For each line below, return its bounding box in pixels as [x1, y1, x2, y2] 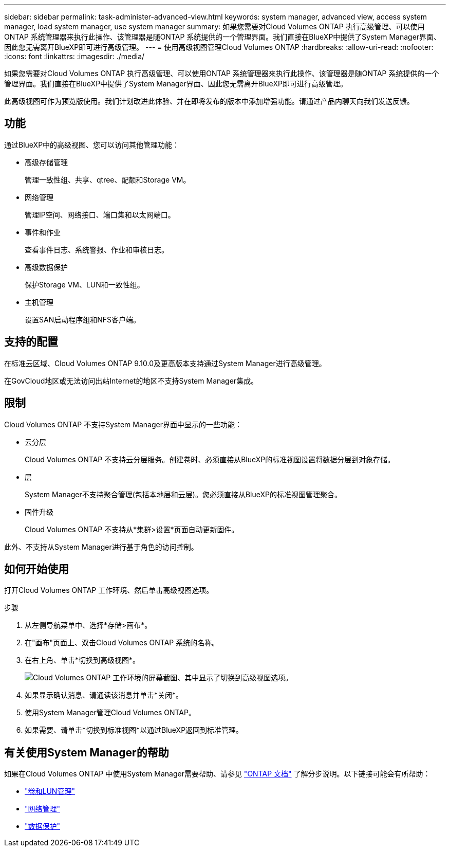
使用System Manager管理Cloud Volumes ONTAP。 [25, 708, 196, 717]
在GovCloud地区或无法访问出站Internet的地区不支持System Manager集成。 [4, 376, 258, 385]
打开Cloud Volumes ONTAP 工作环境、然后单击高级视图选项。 [4, 586, 214, 595]
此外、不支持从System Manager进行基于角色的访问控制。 [4, 542, 198, 551]
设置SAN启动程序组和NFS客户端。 [25, 315, 140, 324]
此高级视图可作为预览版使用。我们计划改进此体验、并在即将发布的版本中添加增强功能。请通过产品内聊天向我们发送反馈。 [4, 97, 414, 105]
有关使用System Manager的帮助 [4, 746, 169, 759]
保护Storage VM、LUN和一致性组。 [25, 280, 144, 289]
